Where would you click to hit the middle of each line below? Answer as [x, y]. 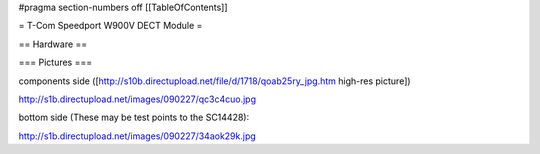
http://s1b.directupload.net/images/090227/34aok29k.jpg [137, 136]
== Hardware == [53, 44]
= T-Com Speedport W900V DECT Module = [110, 26]
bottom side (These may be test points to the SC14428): [134, 117]
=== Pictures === [55, 62]
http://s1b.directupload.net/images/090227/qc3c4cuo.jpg [137, 99]
